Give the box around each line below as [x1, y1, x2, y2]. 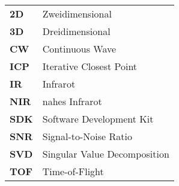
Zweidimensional [42, 7, 112, 21]
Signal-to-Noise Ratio [42, 129, 132, 143]
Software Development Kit [42, 112, 154, 126]
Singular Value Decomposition [42, 147, 169, 161]
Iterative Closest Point [42, 59, 138, 73]
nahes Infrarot [42, 94, 102, 108]
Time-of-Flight [42, 164, 104, 178]
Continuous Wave [42, 42, 117, 56]
